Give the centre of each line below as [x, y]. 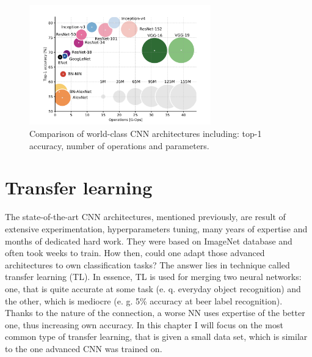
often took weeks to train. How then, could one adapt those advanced [135, 253]
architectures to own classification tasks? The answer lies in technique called [147, 264]
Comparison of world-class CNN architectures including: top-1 [146, 134]
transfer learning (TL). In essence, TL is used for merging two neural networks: [153, 277]
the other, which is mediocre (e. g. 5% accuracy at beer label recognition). [144, 300]
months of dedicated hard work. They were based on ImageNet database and [149, 241]
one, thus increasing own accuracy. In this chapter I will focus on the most [144, 324]
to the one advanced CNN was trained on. [84, 348]
